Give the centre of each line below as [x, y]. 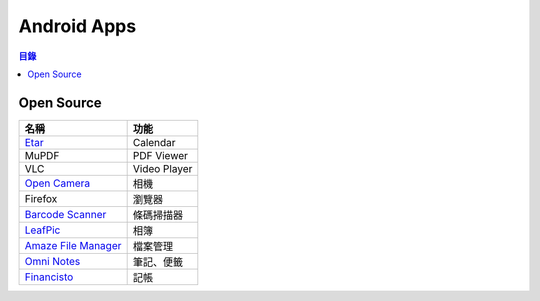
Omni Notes [52, 261]
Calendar [154, 142]
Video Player [162, 168]
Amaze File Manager [73, 245]
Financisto [49, 277]
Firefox [41, 198]
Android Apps [77, 26]
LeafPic [42, 230]
